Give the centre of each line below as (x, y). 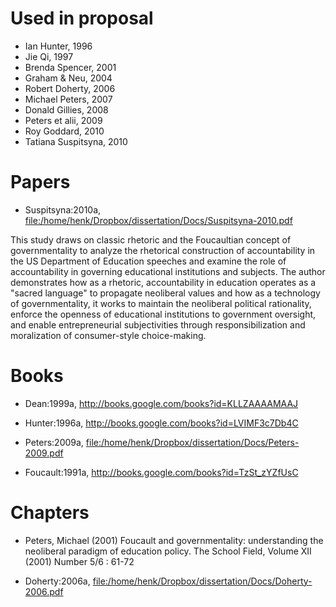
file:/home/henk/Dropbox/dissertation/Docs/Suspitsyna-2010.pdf (158, 220)
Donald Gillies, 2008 (66, 109)
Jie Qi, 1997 (49, 56)
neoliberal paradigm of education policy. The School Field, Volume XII (168, 551)
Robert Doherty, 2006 (70, 88)
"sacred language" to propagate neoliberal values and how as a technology (165, 293)
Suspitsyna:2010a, (63, 209)
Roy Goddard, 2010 (64, 131)
